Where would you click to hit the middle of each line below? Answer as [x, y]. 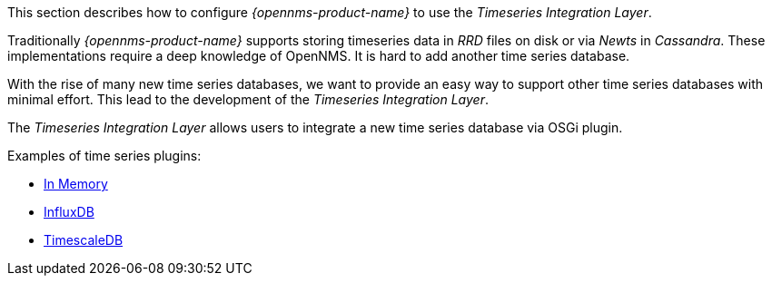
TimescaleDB [84, 240]
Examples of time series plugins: [104, 156]
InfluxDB [69, 212]
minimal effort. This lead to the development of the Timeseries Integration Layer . [248, 99]
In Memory [76, 184]
